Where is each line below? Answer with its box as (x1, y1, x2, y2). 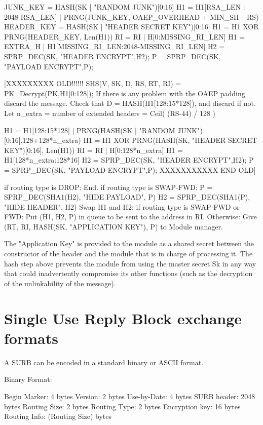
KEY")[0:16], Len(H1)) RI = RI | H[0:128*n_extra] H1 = (4, 144, 183, 155)
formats (4, 327, 58, 348)
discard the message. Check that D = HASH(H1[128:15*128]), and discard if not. (4, 98, 256, 108)
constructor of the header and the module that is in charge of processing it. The (4, 248, 253, 259)
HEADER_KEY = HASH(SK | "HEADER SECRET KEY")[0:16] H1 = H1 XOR (4, 21, 259, 32)
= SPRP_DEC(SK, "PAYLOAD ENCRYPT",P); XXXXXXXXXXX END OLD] (4, 164, 256, 175)
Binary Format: (4, 374, 52, 384)
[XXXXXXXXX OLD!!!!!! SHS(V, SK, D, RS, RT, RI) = (4, 78, 181, 89)
